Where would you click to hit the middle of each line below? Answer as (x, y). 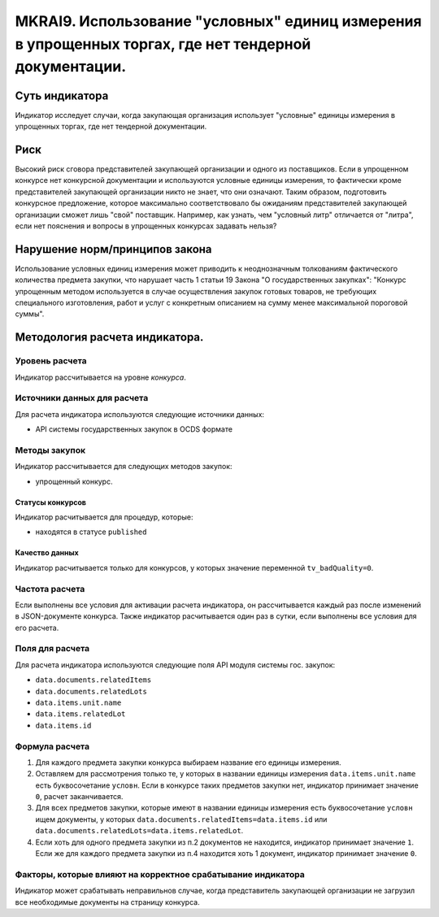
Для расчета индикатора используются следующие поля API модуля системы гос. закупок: (175, 665)
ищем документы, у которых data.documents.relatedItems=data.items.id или (181, 819)
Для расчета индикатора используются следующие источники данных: (139, 414)
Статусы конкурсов (51, 502)
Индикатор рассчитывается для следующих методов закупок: (124, 467)
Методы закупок (50, 450)
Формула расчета (52, 746)
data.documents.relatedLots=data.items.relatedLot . (139, 831)
